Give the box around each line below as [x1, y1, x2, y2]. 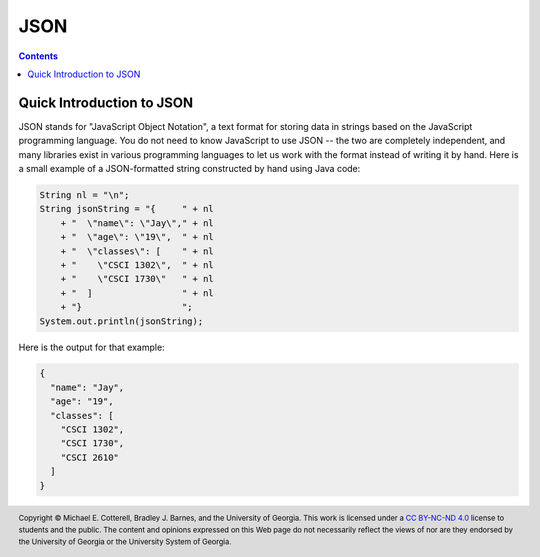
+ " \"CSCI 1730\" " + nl [60, 273, 214, 285]
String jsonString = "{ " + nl [39, 203, 214, 215]
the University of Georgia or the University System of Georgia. [18, 536, 232, 547]
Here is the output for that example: [18, 341, 165, 353]
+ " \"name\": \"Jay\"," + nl [60, 217, 214, 229]
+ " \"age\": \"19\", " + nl [60, 231, 214, 243]
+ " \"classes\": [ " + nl [60, 245, 214, 257]
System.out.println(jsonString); [39, 315, 204, 327]
